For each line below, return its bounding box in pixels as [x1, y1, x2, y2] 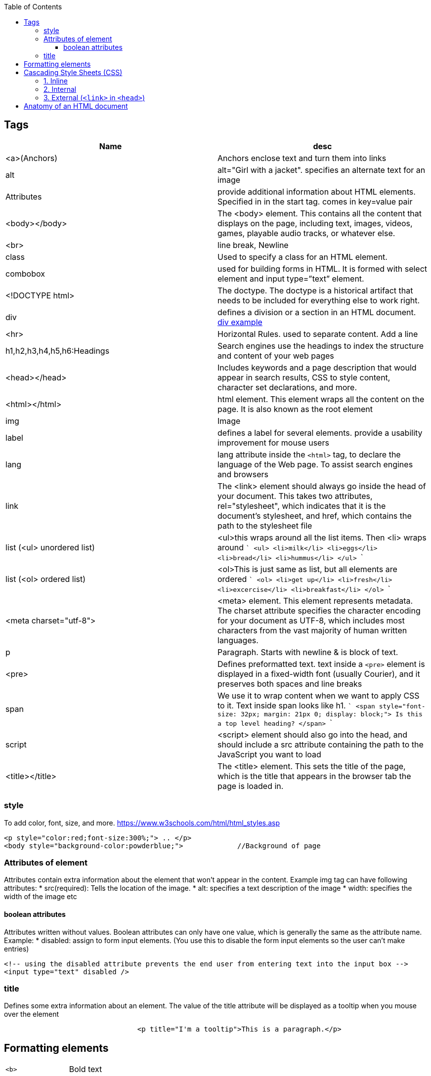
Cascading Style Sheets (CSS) [24, 68, 123, 77]
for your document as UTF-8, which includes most [217, 615, 405, 625]
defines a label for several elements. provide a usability [217, 427, 423, 438]
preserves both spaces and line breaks [217, 678, 362, 689]
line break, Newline [217, 240, 289, 250]
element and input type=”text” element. [217, 273, 364, 284]
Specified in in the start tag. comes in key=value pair [217, 196, 413, 207]
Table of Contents [4, 2, 62, 11]
